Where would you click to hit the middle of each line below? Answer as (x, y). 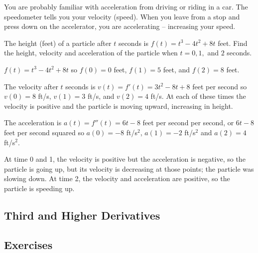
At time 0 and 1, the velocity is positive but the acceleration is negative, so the (125, 159)
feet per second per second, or (188, 123)
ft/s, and (101, 96)
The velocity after (31, 86)
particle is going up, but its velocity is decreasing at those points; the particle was (129, 168)
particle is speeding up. (39, 188)
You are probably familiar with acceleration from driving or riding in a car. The (126, 6)
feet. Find (233, 43)
